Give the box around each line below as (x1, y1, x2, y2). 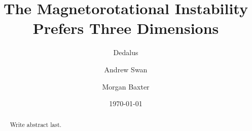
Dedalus (113, 47, 138, 58)
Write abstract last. (10, 120, 62, 129)
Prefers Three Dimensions (32, 18, 219, 38)
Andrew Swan (104, 64, 148, 74)
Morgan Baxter (102, 81, 150, 92)
